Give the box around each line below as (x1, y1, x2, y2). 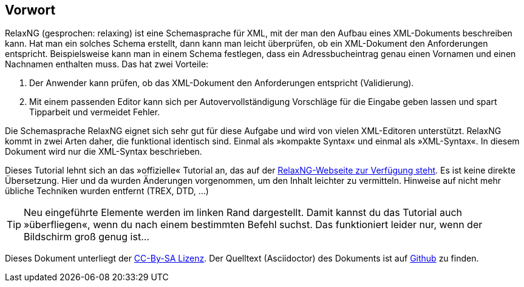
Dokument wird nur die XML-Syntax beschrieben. (5, 146, 202, 157)
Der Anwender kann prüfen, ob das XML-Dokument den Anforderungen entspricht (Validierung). (29, 78, 414, 89)
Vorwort (5, 2, 56, 18)
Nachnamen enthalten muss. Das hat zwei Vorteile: (5, 59, 209, 70)
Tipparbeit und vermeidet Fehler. (29, 107, 160, 118)
